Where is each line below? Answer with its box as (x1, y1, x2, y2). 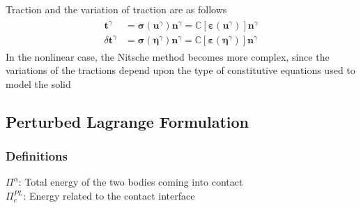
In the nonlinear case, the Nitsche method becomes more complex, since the (6, 49, 330, 64)
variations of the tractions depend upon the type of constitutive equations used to (6, 63, 355, 77)
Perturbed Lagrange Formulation (6, 110, 249, 132)
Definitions (6, 147, 68, 165)
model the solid (6, 76, 71, 91)
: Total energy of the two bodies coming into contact (18, 174, 243, 189)
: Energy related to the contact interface (23, 188, 195, 203)
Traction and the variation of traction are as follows (6, 2, 227, 16)
